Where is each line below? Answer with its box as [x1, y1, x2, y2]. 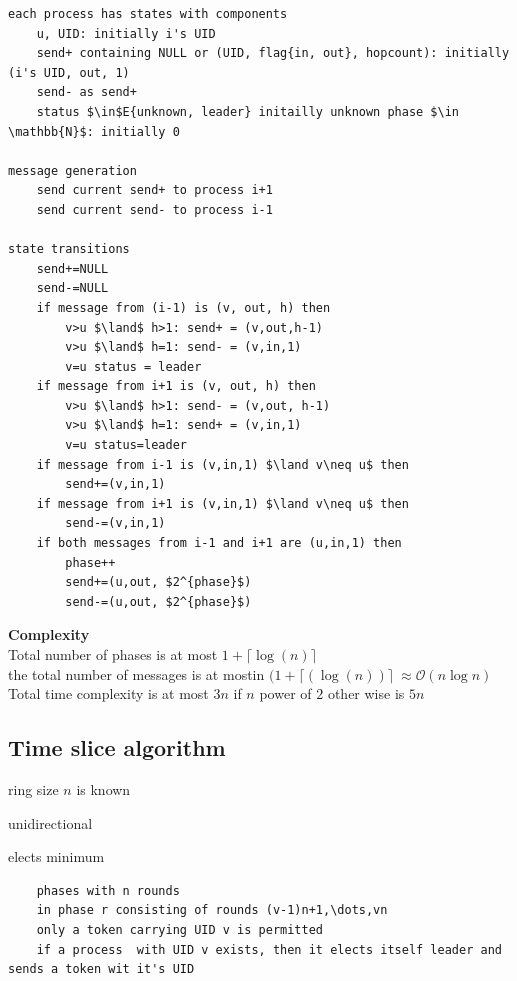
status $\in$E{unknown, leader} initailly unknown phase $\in [36, 104, 460, 119]
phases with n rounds [36, 883, 180, 898]
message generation [8, 163, 137, 178]
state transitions [8, 242, 130, 257]
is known [76, 778, 131, 799]
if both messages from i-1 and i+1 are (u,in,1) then [36, 536, 402, 551]
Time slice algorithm [8, 732, 226, 763]
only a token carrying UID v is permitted [36, 922, 323, 937]
